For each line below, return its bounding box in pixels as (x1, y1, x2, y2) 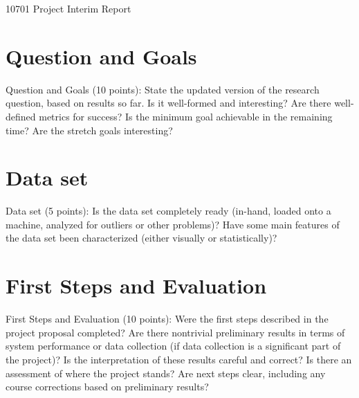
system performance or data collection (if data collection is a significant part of (6, 338, 341, 353)
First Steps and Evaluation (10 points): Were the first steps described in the (6, 311, 329, 326)
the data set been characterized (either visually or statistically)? (6, 230, 277, 245)
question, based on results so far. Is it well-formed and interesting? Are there (6, 96, 331, 110)
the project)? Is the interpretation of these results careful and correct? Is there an (6, 352, 352, 366)
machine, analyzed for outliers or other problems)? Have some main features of (6, 217, 340, 231)
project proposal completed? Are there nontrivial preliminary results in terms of (6, 325, 345, 339)
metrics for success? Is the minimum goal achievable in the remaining (39, 109, 333, 123)
